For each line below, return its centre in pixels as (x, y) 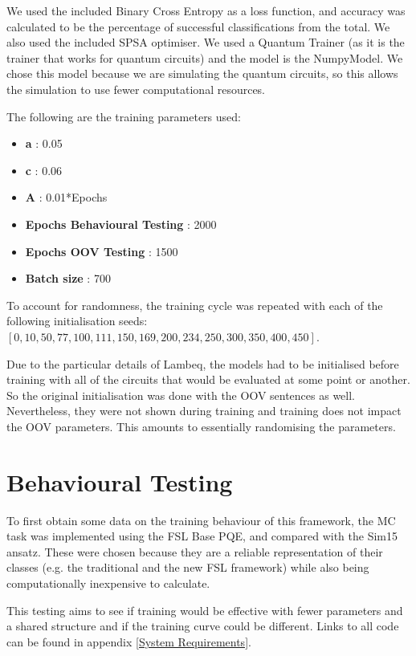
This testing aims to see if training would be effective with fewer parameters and (205, 610)
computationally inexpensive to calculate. (108, 583)
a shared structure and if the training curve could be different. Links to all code (203, 626)
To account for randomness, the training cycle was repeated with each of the (195, 305)
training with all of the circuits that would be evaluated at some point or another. (208, 379)
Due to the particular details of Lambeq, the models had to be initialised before (203, 363)
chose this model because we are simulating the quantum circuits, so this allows (202, 73)
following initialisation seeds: (77, 321)
